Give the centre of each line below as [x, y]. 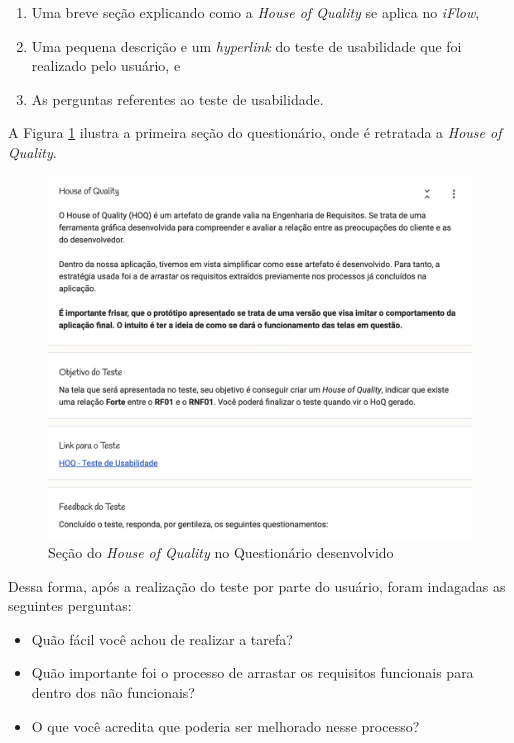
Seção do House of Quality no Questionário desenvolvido [221, 552]
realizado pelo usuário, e [106, 65]
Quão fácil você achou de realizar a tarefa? [162, 638]
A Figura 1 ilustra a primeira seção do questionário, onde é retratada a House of [255, 132]
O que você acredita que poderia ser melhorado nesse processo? [225, 725]
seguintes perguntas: [70, 605]
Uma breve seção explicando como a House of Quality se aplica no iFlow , [255, 12]
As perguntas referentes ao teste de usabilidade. [177, 98]
